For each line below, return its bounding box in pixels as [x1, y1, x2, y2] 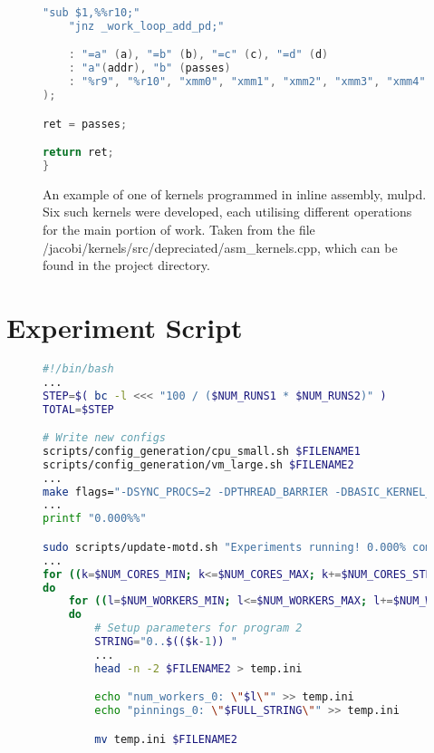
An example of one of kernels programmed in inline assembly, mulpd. [43, 184, 427, 203]
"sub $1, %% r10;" [43, 6, 140, 19]
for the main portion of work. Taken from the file [43, 220, 315, 239]
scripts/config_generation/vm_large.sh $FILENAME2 [43, 458, 354, 471]
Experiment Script [6, 309, 243, 345]
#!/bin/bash [43, 362, 114, 375]
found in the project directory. [43, 256, 210, 275]
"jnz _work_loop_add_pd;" [68, 19, 225, 33]
